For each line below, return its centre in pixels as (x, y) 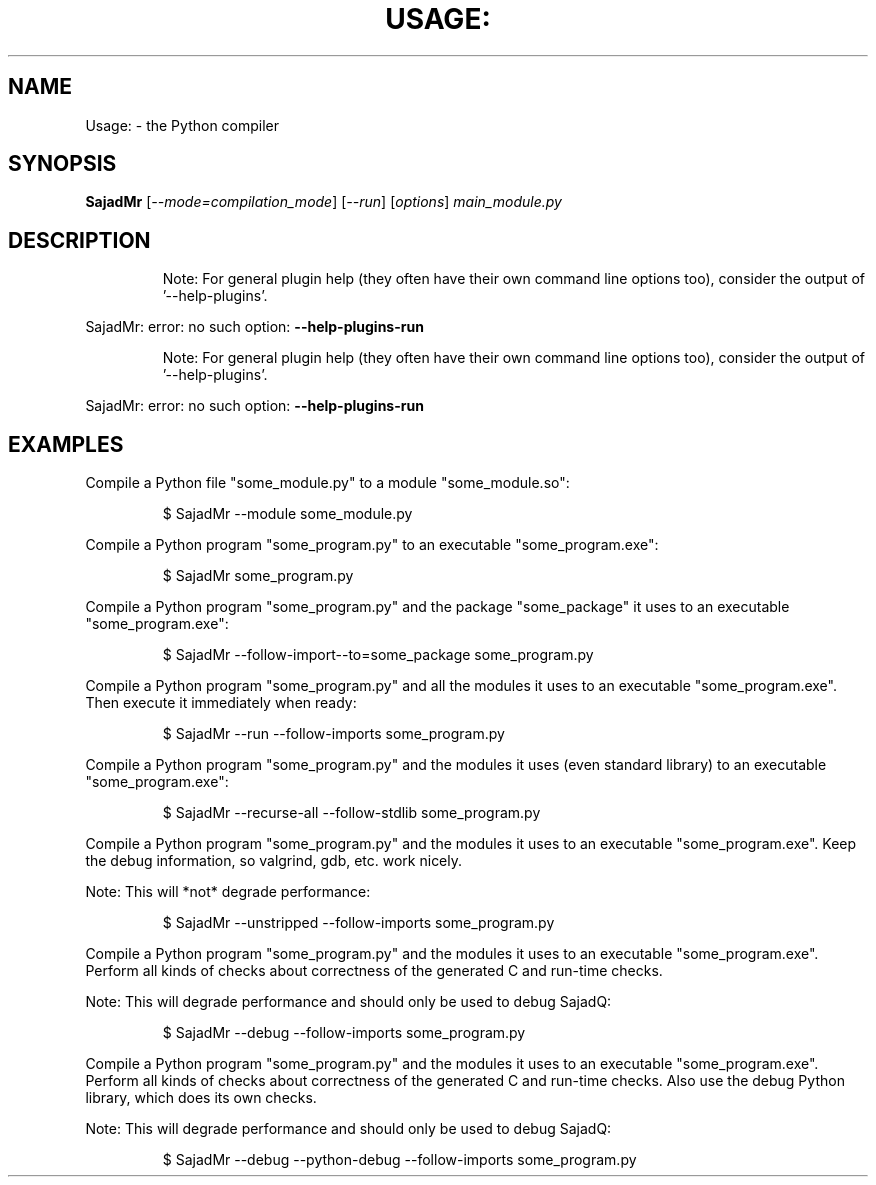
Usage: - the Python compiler (182, 125)
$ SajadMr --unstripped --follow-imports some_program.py (358, 923)
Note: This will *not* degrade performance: (228, 892)
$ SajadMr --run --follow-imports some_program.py (333, 734)
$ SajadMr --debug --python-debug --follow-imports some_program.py (399, 1160)
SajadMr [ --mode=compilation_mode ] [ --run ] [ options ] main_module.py (323, 202)
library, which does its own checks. (201, 1098)
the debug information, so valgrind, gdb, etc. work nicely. (274, 861)
